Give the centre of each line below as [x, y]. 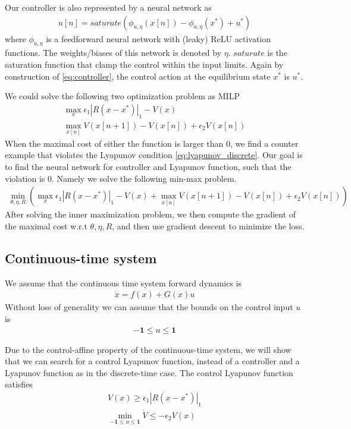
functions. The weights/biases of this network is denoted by [113, 53]
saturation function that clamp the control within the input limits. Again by [144, 64]
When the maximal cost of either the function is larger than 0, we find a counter [152, 143]
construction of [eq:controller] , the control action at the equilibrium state [138, 76]
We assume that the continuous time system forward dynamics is [123, 283]
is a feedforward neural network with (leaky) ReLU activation [159, 38]
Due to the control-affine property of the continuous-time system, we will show [148, 349]
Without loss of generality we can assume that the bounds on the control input [149, 307]
